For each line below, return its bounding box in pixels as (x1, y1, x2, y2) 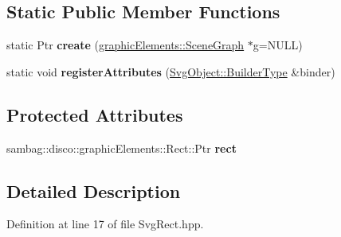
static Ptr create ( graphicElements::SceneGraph (6, 37, 245, 53)
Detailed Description (6, 178, 181, 203)
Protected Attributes (6, 102, 183, 126)
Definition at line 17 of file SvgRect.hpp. (6, 216, 204, 232)
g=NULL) (253, 37, 303, 53)
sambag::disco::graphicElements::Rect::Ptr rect (6, 139, 237, 156)
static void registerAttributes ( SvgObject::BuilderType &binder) (6, 63, 335, 80)
